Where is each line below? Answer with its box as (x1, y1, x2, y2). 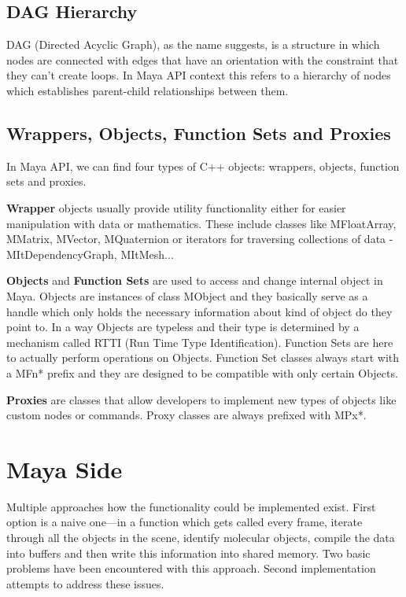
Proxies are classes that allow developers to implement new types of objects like (6, 391, 397, 407)
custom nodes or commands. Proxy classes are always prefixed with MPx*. (6, 407, 367, 423)
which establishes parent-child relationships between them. (6, 82, 289, 98)
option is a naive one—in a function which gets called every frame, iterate (6, 514, 363, 530)
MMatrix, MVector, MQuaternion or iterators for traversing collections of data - (6, 230, 393, 247)
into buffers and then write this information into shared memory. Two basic (6, 544, 371, 561)
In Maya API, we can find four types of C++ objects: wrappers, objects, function (6, 157, 400, 174)
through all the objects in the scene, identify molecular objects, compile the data (6, 529, 395, 545)
